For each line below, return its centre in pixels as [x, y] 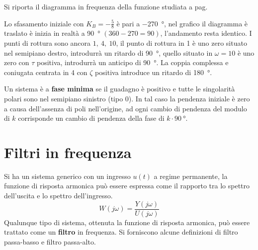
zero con [17, 62]
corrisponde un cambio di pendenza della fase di [91, 118]
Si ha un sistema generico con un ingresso [67, 176]
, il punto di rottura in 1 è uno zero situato [181, 43]
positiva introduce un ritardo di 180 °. [154, 72]
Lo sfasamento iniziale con [44, 23]
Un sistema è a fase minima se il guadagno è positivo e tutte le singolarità [120, 89]
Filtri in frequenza [68, 152]
